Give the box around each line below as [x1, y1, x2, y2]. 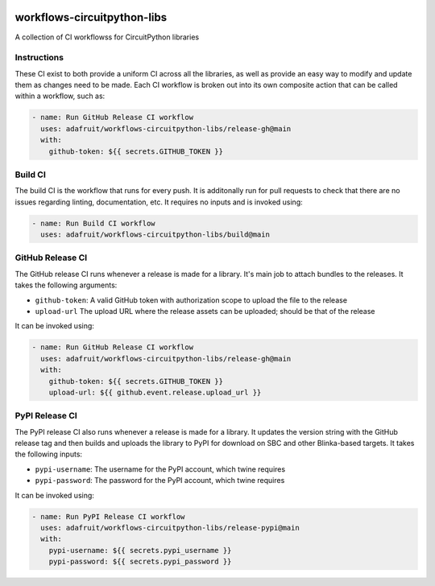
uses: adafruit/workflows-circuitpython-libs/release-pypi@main [40, 523, 300, 532]
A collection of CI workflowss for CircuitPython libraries [14, 32, 200, 42]
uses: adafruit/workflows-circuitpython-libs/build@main [40, 230, 270, 239]
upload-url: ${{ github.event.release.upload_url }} [48, 387, 262, 397]
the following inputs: [14, 449, 83, 459]
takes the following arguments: [14, 280, 118, 290]
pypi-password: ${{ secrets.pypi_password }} [48, 557, 232, 567]
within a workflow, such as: [14, 91, 106, 101]
